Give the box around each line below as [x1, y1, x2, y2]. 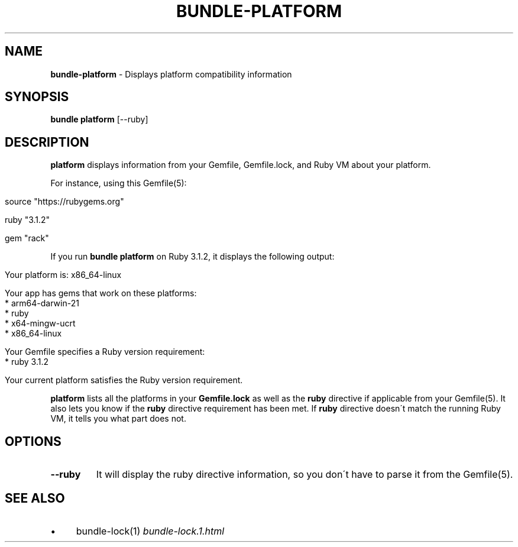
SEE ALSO [5, 490, 65, 506]
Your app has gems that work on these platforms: [5, 288, 197, 299]
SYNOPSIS [5, 89, 69, 105]
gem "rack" [5, 233, 49, 244]
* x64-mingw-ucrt [5, 318, 76, 329]
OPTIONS [5, 433, 61, 449]
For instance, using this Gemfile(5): [50, 178, 187, 189]
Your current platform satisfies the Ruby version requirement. [5, 375, 243, 386]
